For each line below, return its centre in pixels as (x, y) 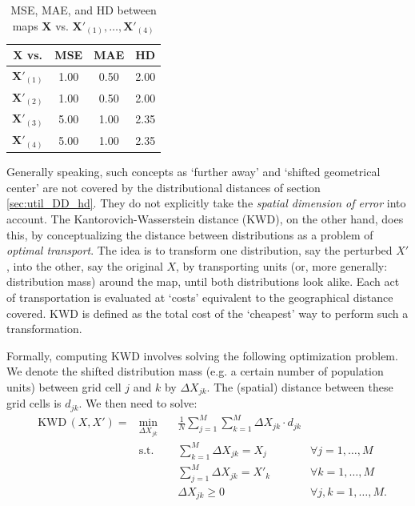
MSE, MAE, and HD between (84, 10)
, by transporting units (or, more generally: (282, 265)
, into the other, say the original (85, 265)
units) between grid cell (64, 386)
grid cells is (34, 403)
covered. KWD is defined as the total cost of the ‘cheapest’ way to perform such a (207, 313)
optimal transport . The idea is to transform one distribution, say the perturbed (200, 250)
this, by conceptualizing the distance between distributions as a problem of (190, 234)
